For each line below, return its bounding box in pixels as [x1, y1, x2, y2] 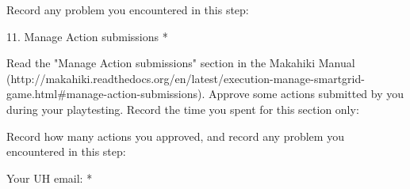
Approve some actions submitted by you [209, 85, 404, 102]
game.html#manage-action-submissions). [6, 85, 205, 102]
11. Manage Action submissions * [6, 28, 168, 44]
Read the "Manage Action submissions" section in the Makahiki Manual [6, 55, 355, 71]
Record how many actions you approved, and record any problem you [6, 127, 344, 144]
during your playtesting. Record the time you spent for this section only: [6, 100, 359, 117]
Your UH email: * [6, 169, 93, 186]
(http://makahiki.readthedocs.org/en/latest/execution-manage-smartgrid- [6, 70, 365, 86]
